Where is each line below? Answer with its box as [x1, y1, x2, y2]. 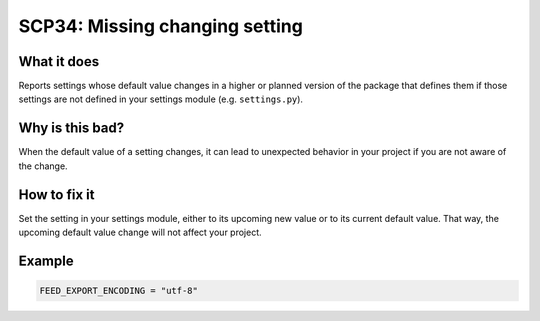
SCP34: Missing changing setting [18, 15, 304, 37]
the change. [18, 160, 69, 172]
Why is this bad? [18, 120, 125, 137]
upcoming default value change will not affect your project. [18, 226, 262, 239]
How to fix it [18, 186, 95, 203]
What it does [18, 53, 100, 70]
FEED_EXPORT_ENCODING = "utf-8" [39, 285, 199, 297]
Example [18, 252, 74, 269]
